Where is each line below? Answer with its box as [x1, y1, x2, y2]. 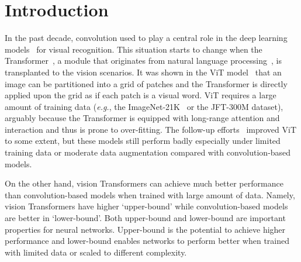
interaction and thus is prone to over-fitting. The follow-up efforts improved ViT [5, 123, 296, 135]
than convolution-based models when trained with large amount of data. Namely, [5, 188, 295, 201]
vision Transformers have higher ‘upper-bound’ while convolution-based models [5, 200, 288, 212]
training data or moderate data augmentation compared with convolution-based [5, 146, 291, 158]
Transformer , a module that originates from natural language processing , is [5, 54, 282, 67]
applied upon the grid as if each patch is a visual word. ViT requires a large [5, 89, 276, 101]
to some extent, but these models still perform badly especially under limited [5, 135, 281, 147]
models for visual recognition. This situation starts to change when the [5, 43, 262, 55]
